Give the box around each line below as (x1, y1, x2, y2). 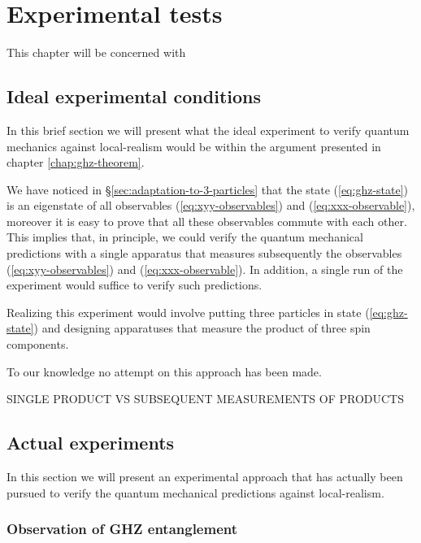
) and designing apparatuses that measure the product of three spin (33, 319, 371, 337)
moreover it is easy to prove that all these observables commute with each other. (7, 212, 407, 229)
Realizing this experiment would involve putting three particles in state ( (7, 303, 370, 320)
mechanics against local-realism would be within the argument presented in (7, 137, 381, 154)
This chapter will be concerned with (7, 44, 186, 61)
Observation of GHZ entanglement (7, 519, 238, 539)
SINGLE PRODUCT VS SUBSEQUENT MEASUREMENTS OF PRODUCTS (7, 390, 404, 407)
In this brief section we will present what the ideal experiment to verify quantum (7, 121, 410, 138)
